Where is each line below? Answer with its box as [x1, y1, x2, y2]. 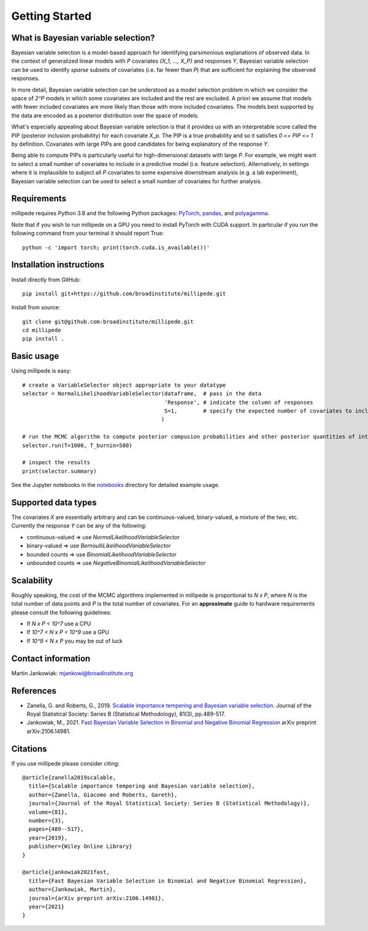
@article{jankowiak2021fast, [22, 869, 110, 876]
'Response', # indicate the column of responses [164, 398, 313, 406]
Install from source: [11, 304, 61, 311]
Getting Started [11, 9, 92, 23]
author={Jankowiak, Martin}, [28, 886, 117, 893]
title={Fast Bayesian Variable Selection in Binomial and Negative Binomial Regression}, [28, 877, 307, 884]
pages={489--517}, [28, 826, 84, 833]
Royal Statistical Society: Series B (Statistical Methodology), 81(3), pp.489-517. [26, 710, 226, 718]
